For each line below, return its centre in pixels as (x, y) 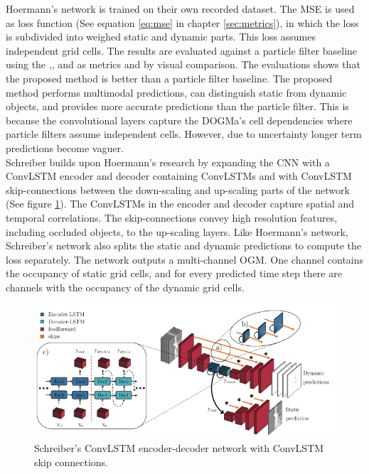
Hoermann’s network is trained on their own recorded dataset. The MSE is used (180, 9)
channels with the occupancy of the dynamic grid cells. (125, 287)
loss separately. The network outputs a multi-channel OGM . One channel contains (185, 259)
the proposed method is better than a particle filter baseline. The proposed (169, 78)
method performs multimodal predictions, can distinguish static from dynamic (176, 92)
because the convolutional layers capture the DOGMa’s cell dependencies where (179, 120)
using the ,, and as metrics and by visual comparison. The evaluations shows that (183, 64)
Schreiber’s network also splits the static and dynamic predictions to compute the (183, 246)
